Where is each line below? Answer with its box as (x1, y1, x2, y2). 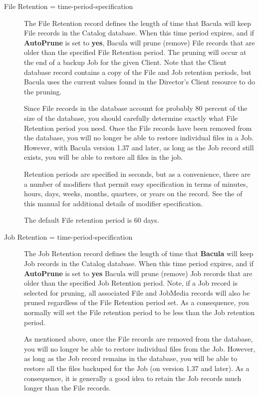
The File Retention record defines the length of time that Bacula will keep (24, 17, 251, 28)
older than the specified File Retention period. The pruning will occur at (24, 47, 247, 57)
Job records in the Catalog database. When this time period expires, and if (24, 258, 254, 269)
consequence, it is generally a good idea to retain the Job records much (24, 373, 242, 383)
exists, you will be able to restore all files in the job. (24, 152, 183, 162)
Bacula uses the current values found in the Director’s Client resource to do (24, 76, 255, 87)
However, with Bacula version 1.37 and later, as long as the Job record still (24, 142, 254, 152)
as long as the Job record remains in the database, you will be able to (24, 353, 238, 364)
